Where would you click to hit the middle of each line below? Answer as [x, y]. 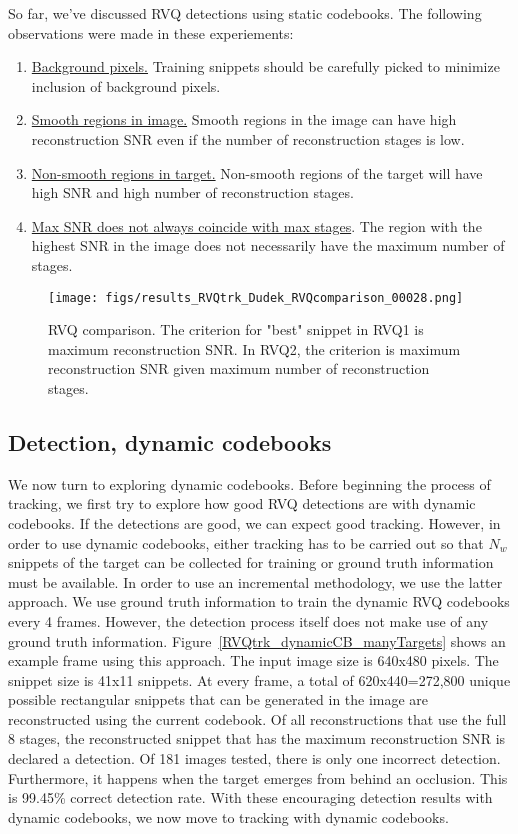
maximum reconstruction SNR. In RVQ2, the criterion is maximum [254, 348]
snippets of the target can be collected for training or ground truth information [251, 562]
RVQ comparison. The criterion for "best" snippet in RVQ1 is [236, 329]
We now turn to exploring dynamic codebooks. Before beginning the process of [249, 483]
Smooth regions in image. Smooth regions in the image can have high [244, 119]
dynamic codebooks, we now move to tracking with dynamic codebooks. [228, 816]
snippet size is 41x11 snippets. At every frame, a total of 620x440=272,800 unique [259, 679]
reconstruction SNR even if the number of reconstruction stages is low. [248, 138]
